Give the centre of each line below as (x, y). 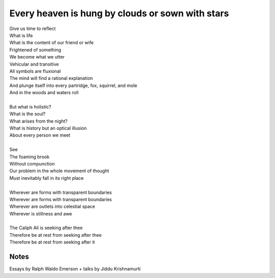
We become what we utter (37, 57)
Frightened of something (35, 50)
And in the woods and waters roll (44, 93)
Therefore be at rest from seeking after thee (56, 235)
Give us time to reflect (33, 29)
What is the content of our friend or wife (51, 43)
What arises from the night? (39, 121)
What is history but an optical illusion (48, 128)
